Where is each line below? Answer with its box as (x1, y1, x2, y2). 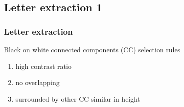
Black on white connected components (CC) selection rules (4, 44, 181, 54)
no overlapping (15, 77, 60, 87)
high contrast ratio (15, 61, 71, 71)
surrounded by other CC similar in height (15, 93, 140, 104)
